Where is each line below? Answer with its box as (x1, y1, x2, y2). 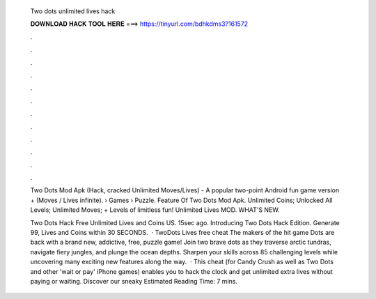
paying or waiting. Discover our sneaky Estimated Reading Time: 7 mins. (30, 277, 238, 285)
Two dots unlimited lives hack (30, 7, 116, 15)
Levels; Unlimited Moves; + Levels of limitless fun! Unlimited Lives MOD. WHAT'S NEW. (30, 206, 280, 214)
